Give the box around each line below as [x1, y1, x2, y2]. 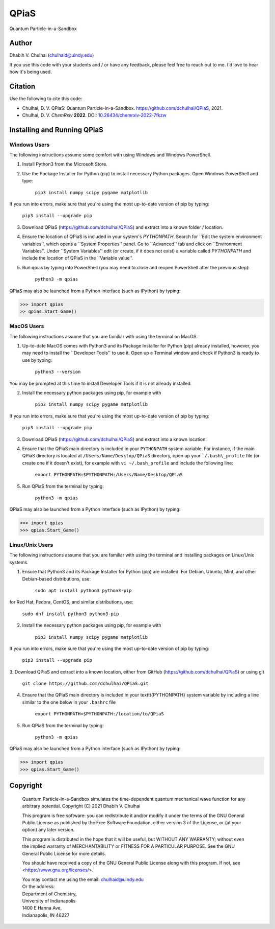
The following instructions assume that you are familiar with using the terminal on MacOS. [9, 333, 198, 339]
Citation [9, 82, 36, 91]
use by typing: [22, 357, 52, 363]
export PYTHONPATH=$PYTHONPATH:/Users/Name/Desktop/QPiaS [35, 472, 183, 478]
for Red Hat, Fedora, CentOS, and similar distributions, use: [9, 599, 133, 605]
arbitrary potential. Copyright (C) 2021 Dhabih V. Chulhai [22, 803, 141, 809]
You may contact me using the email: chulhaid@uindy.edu [22, 876, 144, 882]
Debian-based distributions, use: [22, 575, 91, 582]
